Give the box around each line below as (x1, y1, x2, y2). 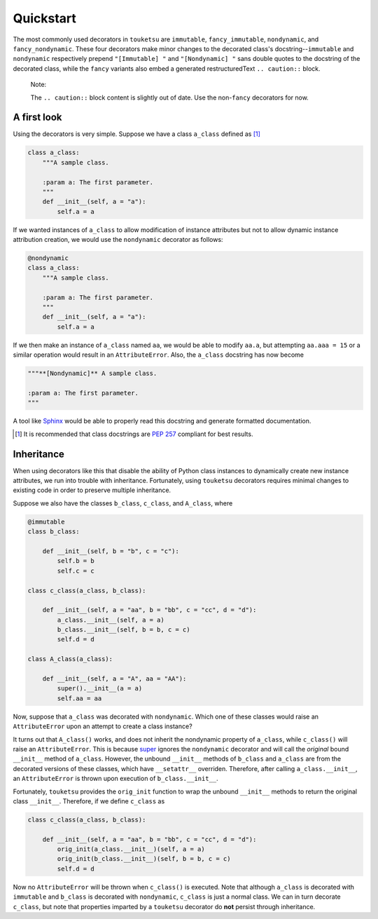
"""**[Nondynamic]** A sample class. (27, 369, 157, 378)
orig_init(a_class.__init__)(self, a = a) (57, 845, 206, 853)
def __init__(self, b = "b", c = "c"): (42, 547, 180, 555)
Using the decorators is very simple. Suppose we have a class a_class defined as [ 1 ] (13, 130, 260, 138)
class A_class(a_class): (27, 655, 113, 663)
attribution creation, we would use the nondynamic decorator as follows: (13, 236, 223, 244)
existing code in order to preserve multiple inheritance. (13, 486, 171, 494)
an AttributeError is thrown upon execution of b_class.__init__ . (13, 775, 218, 783)
